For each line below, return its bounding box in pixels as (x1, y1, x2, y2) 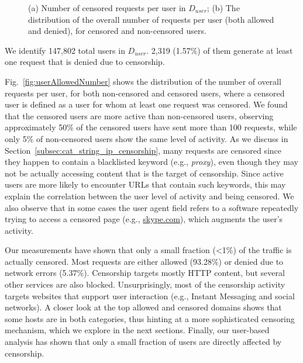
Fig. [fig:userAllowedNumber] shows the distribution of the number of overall (5, 75, 281, 87)
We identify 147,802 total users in (5, 44, 125, 56)
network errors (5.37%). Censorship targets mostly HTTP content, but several (5, 267, 285, 279)
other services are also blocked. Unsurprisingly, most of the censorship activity (5, 278, 285, 291)
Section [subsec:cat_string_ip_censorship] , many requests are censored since (5, 144, 281, 156)
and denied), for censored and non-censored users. (28, 25, 206, 37)
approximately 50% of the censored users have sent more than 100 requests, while (5, 121, 297, 133)
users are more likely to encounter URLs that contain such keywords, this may (5, 178, 286, 191)
